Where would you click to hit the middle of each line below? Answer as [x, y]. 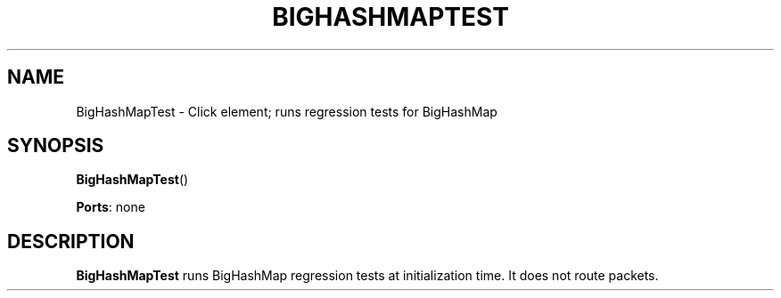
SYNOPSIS [56, 146]
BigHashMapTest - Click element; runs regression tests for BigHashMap [287, 111]
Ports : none [111, 207]
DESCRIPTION [71, 241]
